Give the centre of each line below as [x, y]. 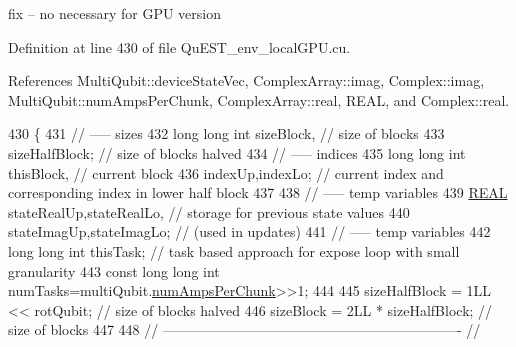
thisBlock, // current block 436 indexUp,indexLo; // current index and [226, 172]
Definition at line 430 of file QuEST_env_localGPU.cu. [179, 46]
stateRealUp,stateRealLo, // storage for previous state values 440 [209, 211]
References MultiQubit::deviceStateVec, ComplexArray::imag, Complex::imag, [246, 80]
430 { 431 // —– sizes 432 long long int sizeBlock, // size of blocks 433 [226, 133]
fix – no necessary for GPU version [114, 13]
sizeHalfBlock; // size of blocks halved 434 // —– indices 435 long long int [237, 152]
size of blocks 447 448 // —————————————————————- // [244, 329]
